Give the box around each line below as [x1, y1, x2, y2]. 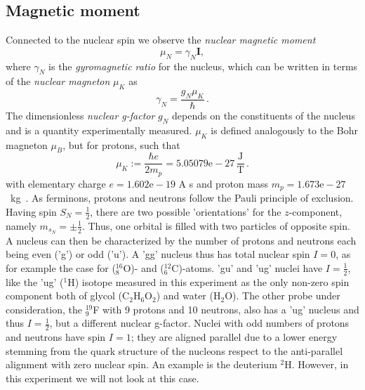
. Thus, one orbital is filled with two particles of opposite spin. [81, 218, 350, 233]
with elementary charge [6, 176, 106, 190]
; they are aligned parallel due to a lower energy [131, 330, 338, 344]
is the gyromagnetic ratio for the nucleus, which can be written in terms [48, 58, 358, 73]
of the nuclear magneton [6, 74, 110, 89]
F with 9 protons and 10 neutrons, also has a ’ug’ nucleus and [93, 301, 359, 316]
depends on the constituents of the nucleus [172, 108, 355, 123]
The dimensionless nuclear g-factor [6, 108, 155, 123]
